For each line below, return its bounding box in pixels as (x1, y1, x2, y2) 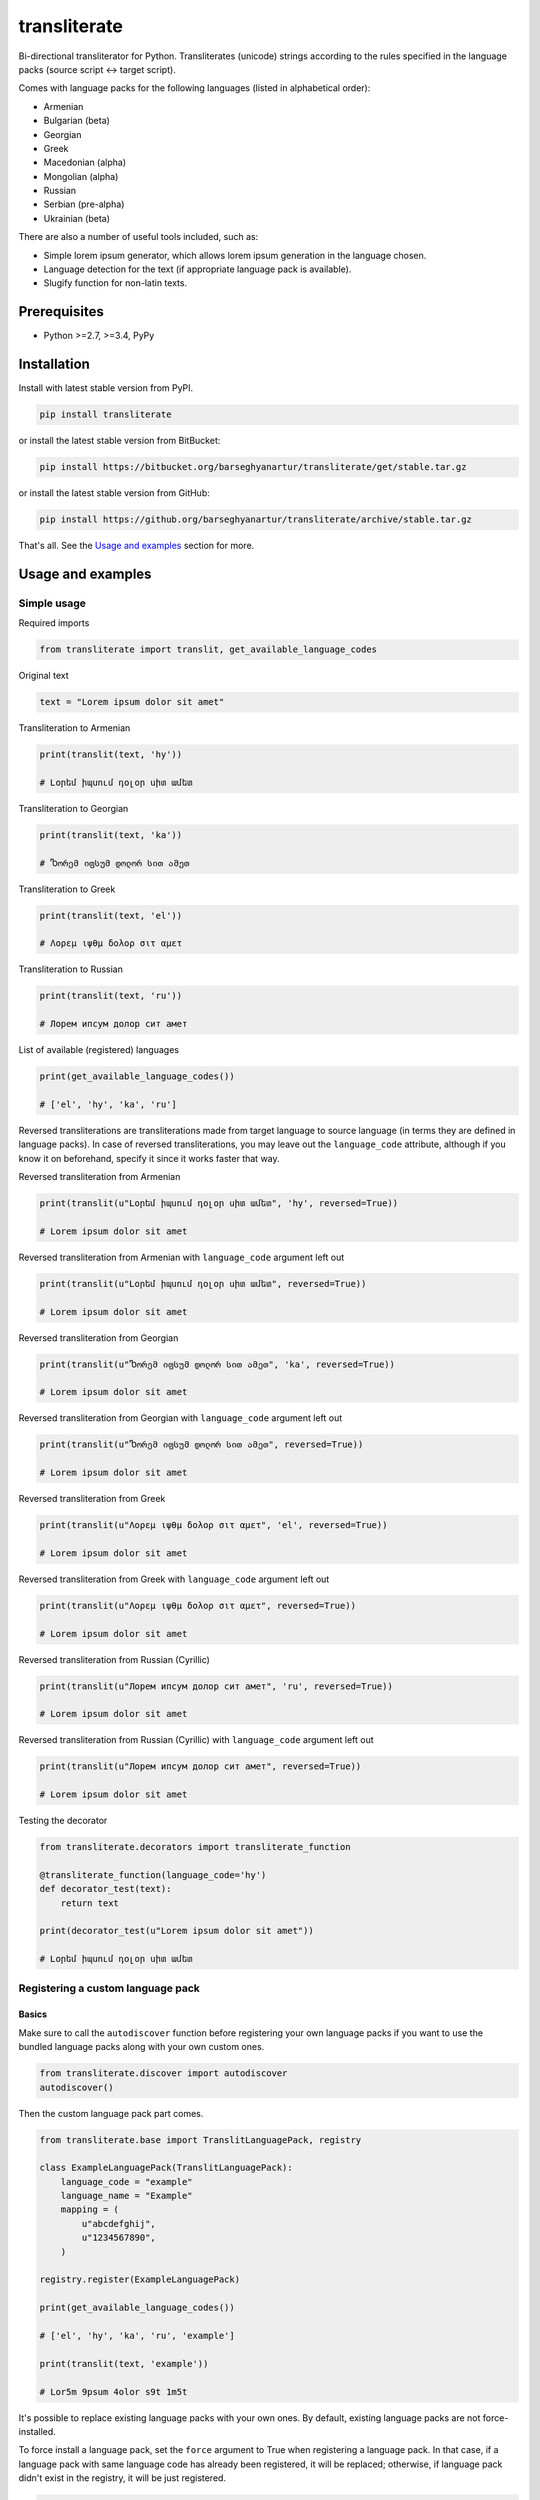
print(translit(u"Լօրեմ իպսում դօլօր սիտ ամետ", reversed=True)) (39, 1278, 367, 1289)
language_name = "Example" (60, 2190, 194, 2202)
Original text (18, 670, 69, 682)
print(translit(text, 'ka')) (39, 829, 183, 840)
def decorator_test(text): (39, 1883, 172, 1895)
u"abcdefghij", (81, 2218, 157, 2229)
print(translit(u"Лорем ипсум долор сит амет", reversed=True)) (39, 1761, 362, 1772)
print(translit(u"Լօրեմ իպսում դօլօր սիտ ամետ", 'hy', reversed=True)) (39, 1198, 399, 1209)
